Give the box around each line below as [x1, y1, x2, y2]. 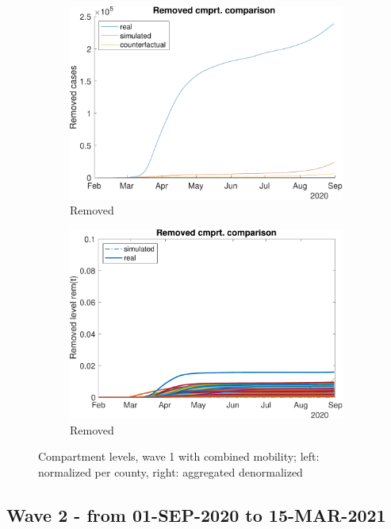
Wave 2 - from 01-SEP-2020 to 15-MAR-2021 [6, 502, 386, 527]
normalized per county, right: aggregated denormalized [38, 463, 303, 480]
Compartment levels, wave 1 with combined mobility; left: [38, 448, 320, 465]
